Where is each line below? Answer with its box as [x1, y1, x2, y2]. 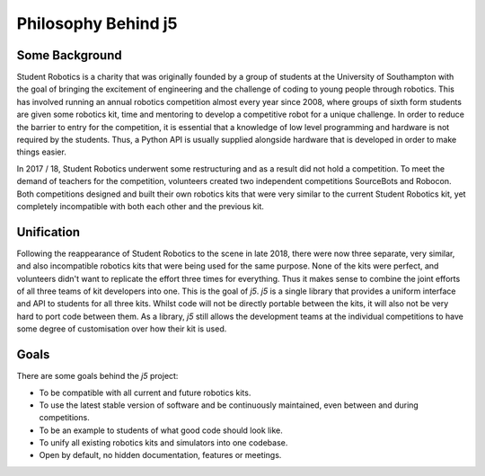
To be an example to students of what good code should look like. [39, 425, 283, 436]
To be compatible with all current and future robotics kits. [39, 387, 251, 398]
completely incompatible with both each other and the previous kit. [16, 200, 265, 211]
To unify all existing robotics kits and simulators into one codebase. [39, 437, 288, 448]
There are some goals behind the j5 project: [16, 371, 179, 382]
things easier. [16, 146, 66, 157]
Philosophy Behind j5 [16, 13, 178, 33]
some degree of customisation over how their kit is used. [16, 323, 227, 334]
